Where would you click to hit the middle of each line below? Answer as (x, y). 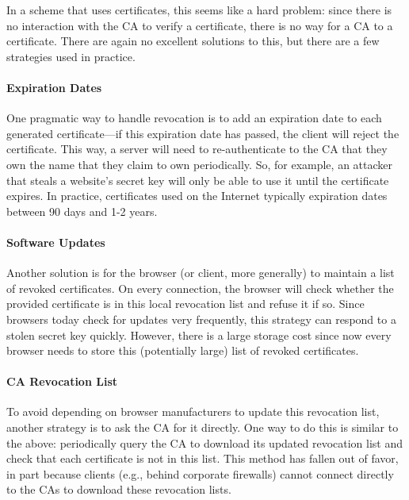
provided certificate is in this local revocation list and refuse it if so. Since (185, 304)
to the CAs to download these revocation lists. (119, 489)
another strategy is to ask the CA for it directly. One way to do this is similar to (203, 427)
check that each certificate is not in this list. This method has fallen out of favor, (203, 458)
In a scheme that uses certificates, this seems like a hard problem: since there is (199, 10)
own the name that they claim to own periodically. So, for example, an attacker (200, 164)
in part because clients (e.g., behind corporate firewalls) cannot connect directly (200, 473)
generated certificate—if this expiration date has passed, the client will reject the (203, 133)
